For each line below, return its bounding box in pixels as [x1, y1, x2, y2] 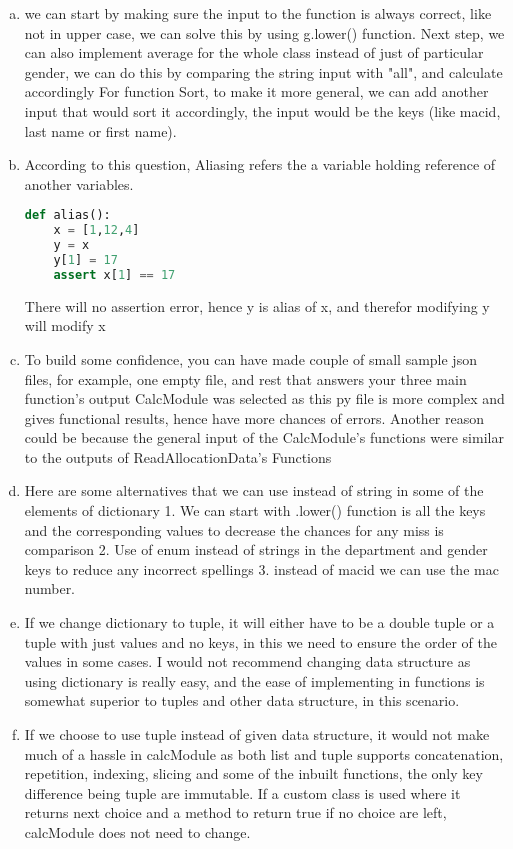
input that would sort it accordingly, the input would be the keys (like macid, [24, 100, 501, 121]
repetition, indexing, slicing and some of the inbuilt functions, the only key [24, 763, 483, 784]
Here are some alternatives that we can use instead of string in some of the [24, 480, 484, 501]
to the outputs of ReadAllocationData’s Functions [24, 446, 332, 467]
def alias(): [24, 208, 111, 223]
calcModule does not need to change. [24, 821, 251, 842]
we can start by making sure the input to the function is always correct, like [24, 3, 492, 23]
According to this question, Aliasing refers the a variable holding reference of [24, 154, 496, 175]
